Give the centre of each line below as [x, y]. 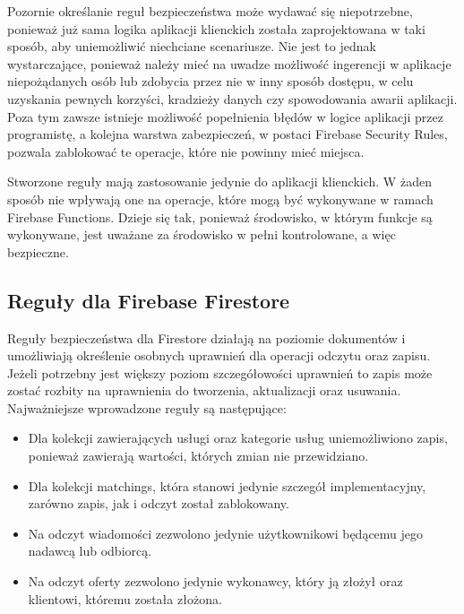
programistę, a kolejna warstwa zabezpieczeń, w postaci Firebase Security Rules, [228, 134]
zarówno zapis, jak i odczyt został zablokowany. [159, 503]
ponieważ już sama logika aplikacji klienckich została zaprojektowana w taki [216, 28]
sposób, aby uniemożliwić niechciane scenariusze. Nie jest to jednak [192, 46]
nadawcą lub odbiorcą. [90, 551]
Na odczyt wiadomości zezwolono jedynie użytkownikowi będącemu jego [226, 533]
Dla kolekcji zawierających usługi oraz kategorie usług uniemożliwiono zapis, [238, 438]
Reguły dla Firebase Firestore [149, 300]
